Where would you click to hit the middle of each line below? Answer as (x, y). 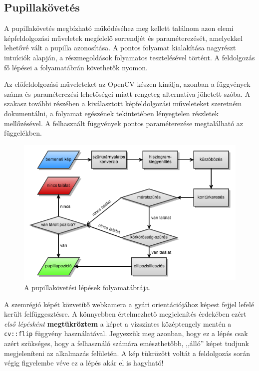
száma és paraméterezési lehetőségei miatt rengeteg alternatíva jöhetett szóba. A (127, 93)
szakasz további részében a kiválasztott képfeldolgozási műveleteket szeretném (123, 103)
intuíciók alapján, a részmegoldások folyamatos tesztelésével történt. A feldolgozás (129, 57)
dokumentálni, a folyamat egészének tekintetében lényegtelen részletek (111, 113)
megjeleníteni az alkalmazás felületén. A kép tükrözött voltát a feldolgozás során (127, 353)
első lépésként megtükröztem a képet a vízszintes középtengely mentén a (118, 323)
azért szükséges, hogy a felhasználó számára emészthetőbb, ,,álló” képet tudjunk (127, 343)
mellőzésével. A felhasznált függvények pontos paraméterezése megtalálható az (124, 123)
